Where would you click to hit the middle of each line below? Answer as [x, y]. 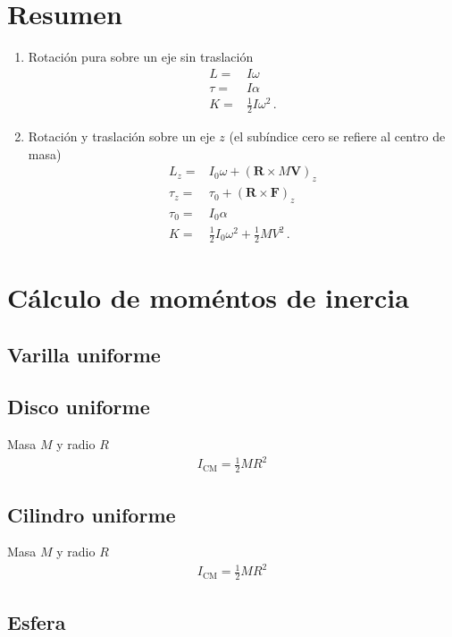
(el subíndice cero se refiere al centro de [337, 136]
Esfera [37, 621]
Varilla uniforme [84, 354]
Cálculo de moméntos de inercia [208, 297]
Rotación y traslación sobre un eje [121, 136]
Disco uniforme [79, 407]
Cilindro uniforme [92, 514]
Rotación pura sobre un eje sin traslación [141, 57]
